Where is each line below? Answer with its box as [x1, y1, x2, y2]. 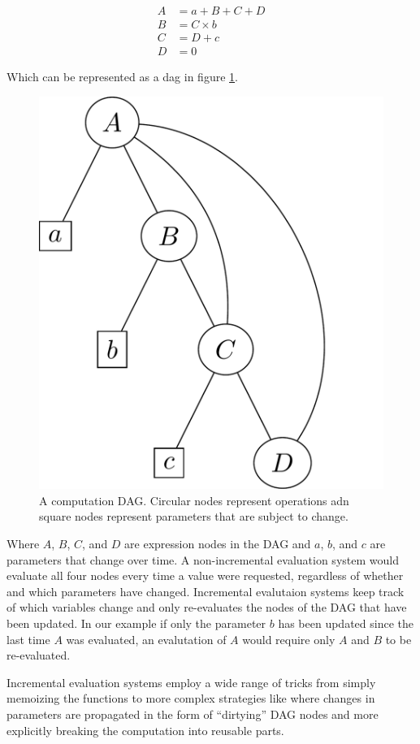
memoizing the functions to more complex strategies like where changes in [6, 690, 375, 707]
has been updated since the [278, 614, 414, 631]
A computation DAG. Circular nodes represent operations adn [39, 491, 349, 508]
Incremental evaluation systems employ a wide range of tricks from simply [6, 673, 376, 690]
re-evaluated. [6, 647, 71, 664]
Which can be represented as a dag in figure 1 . [6, 68, 238, 85]
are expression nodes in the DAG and [124, 534, 311, 552]
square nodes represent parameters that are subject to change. [39, 508, 349, 525]
